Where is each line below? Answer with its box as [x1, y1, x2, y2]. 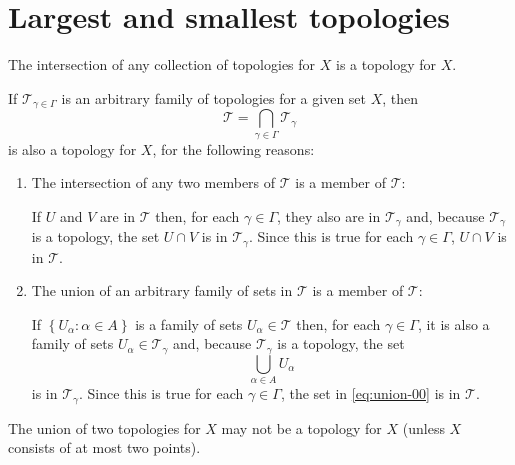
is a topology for [335, 54, 437, 75]
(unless [402, 417, 445, 438]
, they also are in [277, 205, 381, 226]
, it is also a [417, 313, 490, 334]
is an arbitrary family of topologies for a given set [61, 87, 367, 108]
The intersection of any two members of [31, 172, 276, 193]
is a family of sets [135, 313, 243, 334]
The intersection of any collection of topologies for [8, 54, 316, 75]
